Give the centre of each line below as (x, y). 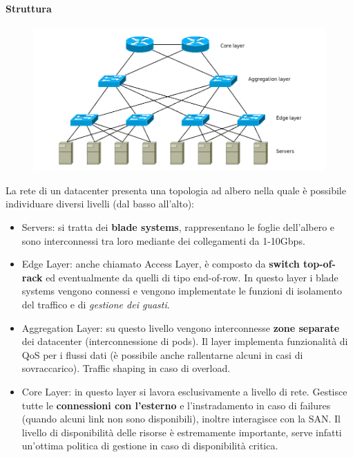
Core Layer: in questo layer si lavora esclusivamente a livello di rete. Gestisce (184, 391)
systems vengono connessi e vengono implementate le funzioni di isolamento (182, 291)
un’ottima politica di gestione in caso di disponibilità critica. (150, 446)
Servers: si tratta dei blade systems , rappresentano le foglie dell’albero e (178, 227)
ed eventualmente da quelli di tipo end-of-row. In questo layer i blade (192, 277)
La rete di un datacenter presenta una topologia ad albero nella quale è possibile (176, 190)
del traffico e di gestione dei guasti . (96, 304)
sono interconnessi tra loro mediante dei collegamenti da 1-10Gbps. (163, 240)
